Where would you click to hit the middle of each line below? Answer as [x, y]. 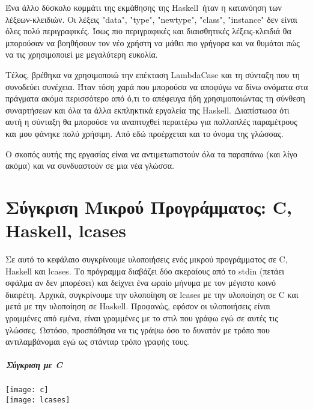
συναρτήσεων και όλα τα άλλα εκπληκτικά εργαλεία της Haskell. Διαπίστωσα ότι [147, 110]
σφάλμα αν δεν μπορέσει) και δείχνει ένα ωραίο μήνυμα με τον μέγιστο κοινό [141, 283]
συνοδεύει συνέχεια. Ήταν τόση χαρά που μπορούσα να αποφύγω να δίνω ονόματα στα [157, 86]
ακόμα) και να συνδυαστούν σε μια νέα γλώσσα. [90, 165]
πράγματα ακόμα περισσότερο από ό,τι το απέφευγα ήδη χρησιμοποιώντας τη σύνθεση [155, 98]
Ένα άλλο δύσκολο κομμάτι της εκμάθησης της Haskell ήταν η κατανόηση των [144, 7]
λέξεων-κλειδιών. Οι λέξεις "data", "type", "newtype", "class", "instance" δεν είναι [151, 19]
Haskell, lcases [66, 230]
